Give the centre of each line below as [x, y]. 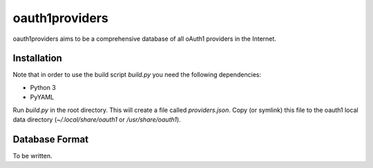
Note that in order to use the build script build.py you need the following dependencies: [137, 75]
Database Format [51, 139]
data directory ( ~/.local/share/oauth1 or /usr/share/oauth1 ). [97, 120]
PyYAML [42, 97]
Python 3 [43, 87]
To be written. [32, 156]
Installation [37, 58]
